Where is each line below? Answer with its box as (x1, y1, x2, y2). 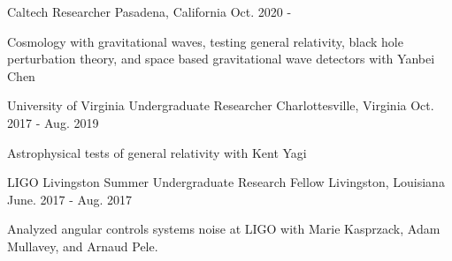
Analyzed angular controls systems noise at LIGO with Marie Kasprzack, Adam (7, 220, 441, 238)
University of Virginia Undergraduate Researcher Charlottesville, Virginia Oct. (7, 96, 434, 115)
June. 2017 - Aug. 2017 (7, 190, 132, 208)
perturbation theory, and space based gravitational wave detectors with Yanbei (7, 49, 435, 68)
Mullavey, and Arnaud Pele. (7, 236, 158, 255)
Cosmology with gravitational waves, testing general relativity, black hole (7, 32, 403, 50)
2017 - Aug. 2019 (7, 113, 99, 131)
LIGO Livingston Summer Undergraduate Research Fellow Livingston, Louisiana (7, 173, 445, 191)
